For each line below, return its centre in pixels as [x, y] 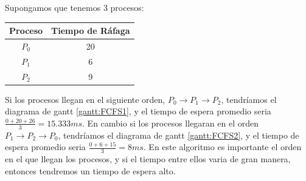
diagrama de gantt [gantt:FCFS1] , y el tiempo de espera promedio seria [138, 111]
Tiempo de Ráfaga [91, 31]
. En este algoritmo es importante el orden [222, 147]
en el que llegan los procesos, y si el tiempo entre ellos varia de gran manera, [148, 159]
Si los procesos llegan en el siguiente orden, [85, 99]
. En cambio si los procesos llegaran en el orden [170, 123]
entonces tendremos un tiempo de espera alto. [90, 170]
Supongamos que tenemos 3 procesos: [75, 7]
